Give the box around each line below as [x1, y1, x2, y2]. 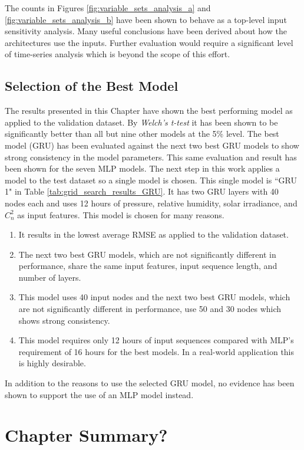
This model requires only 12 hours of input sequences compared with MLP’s [18, 334, 294, 346]
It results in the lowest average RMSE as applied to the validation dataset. [18, 228, 289, 241]
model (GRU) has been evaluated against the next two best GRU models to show [5, 139, 299, 151]
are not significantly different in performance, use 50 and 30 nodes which [18, 303, 282, 315]
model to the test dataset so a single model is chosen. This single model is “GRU [5, 173, 297, 186]
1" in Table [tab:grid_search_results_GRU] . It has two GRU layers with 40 [5, 185, 279, 198]
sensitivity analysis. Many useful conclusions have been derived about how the [5, 25, 287, 37]
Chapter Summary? [5, 423, 168, 447]
